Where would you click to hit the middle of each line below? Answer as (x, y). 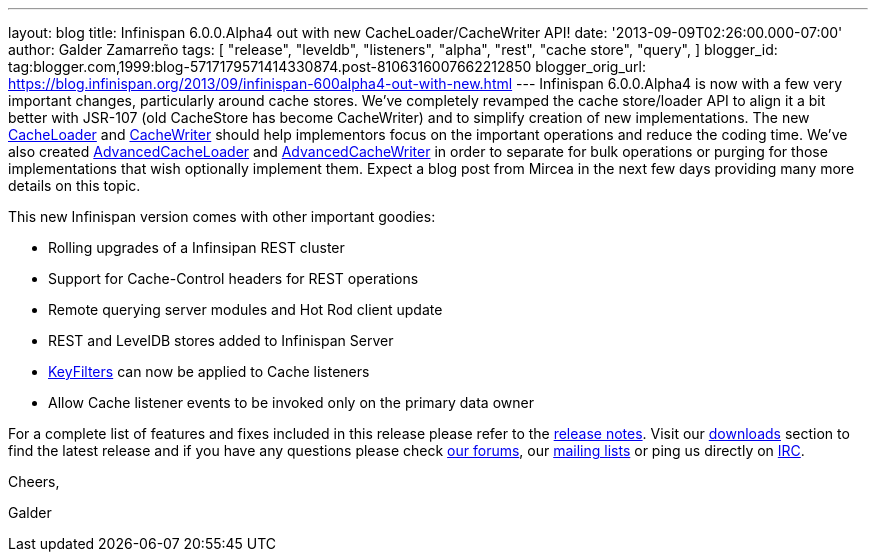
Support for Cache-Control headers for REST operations (233, 278)
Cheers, (34, 481)
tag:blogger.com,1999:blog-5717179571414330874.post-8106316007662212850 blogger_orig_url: (327, 66)
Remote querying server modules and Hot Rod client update (245, 309)
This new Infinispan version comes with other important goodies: (222, 216)
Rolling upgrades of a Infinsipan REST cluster (196, 247)
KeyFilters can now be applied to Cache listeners (209, 371)
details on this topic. (74, 185)
